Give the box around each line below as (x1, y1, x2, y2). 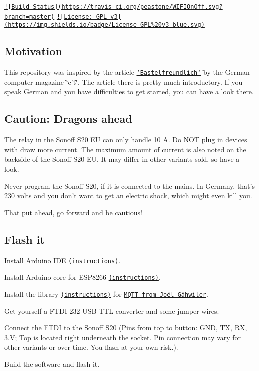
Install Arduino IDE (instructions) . (4, 255, 121, 265)
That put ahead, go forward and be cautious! (4, 207, 142, 217)
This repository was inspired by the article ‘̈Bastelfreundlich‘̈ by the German (4, 67, 250, 77)
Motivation (4, 43, 62, 59)
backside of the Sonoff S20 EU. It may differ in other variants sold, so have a (4, 154, 240, 164)
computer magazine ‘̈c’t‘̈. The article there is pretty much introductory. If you (4, 76, 243, 87)
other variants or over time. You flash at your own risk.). (4, 342, 178, 352)
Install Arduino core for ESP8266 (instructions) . (4, 272, 161, 282)
